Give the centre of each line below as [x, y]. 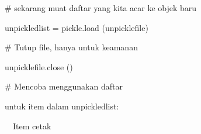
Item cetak [32, 126]
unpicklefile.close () [39, 66]
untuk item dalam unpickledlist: [62, 106]
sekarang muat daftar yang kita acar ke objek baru [105, 8]
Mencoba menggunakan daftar [68, 86]
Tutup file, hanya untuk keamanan [76, 47]
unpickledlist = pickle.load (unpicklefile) [77, 27]
